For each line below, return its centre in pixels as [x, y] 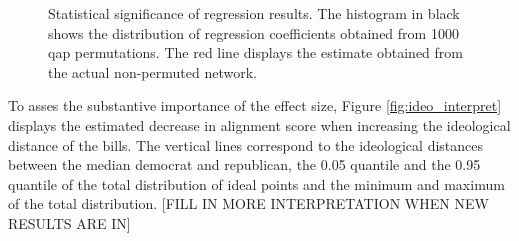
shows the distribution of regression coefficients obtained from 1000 [253, 32]
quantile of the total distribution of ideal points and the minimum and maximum [256, 183]
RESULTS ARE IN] [69, 222]
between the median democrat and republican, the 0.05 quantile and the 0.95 [244, 164]
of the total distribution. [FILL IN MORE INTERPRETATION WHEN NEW [248, 203]
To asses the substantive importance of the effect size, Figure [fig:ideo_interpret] [255, 105]
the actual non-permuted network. [152, 71]
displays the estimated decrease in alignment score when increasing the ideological [259, 124]
